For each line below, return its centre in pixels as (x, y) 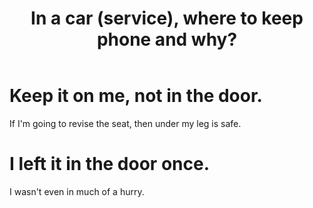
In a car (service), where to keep (167, 18)
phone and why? (167, 39)
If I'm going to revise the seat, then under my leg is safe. (125, 123)
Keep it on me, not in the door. (136, 96)
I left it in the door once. (110, 164)
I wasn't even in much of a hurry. (77, 191)
